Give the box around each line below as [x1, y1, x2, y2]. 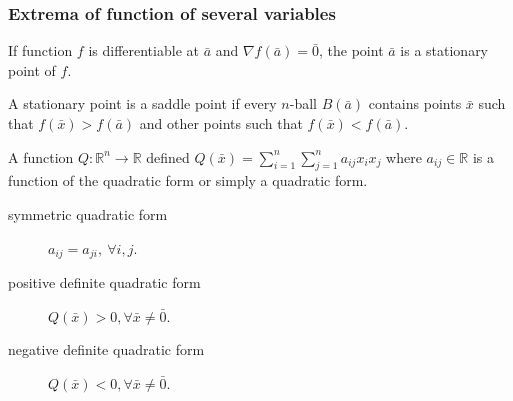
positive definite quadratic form [8, 272, 201, 293]
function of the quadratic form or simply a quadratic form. [8, 170, 368, 191]
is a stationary [400, 40, 489, 61]
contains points [368, 93, 462, 114]
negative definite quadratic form [8, 339, 205, 360]
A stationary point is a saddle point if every [8, 93, 277, 114]
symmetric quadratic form [8, 203, 168, 224]
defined [146, 146, 190, 167]
